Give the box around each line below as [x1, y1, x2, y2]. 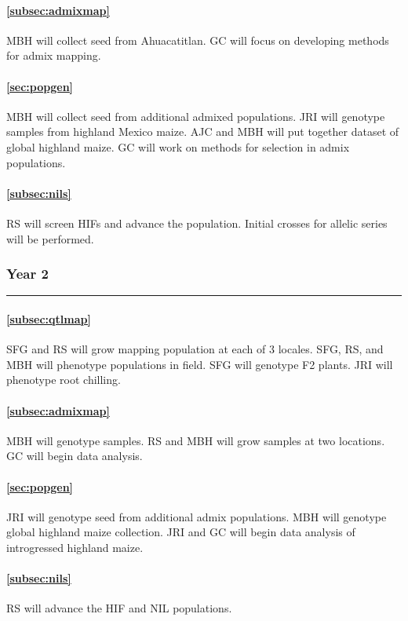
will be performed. [6, 230, 94, 247]
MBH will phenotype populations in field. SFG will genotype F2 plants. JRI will [6, 356, 393, 372]
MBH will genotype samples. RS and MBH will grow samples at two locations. [6, 432, 385, 448]
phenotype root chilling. [6, 371, 121, 388]
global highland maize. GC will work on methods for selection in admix [6, 138, 350, 155]
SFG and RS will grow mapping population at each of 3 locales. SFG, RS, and [6, 341, 384, 357]
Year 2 [6, 264, 49, 283]
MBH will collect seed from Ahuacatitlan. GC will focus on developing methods [6, 31, 389, 48]
